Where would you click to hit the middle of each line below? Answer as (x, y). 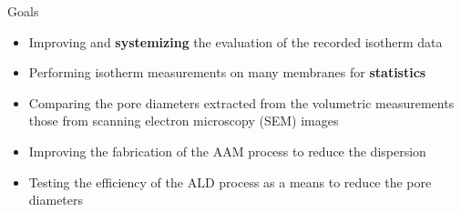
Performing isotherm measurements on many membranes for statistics (227, 72)
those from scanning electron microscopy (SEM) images (184, 121)
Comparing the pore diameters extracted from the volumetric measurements (241, 102)
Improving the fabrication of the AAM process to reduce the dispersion (227, 151)
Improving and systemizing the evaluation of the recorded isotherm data (236, 41)
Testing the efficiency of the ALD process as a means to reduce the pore (230, 182)
